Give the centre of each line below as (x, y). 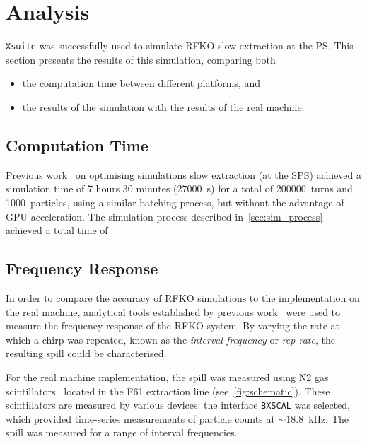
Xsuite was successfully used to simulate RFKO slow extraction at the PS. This (180, 46)
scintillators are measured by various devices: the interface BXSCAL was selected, (178, 405)
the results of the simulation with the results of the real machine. (163, 106)
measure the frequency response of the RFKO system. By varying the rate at (173, 326)
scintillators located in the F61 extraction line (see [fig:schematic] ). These (168, 391)
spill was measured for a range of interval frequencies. (122, 432)
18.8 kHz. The (317, 418)
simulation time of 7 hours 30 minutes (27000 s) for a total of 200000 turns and (179, 188)
